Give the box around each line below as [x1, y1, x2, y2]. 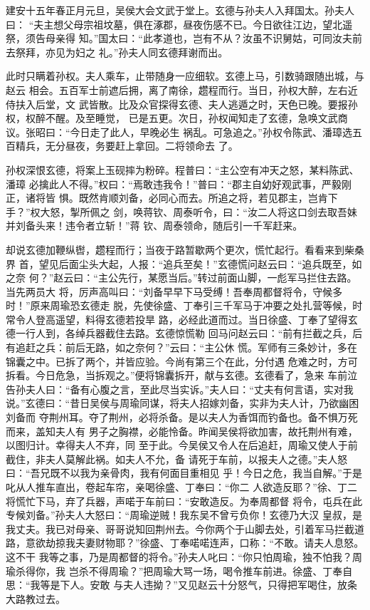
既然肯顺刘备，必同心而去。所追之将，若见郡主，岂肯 [78, 190, 328, 205]
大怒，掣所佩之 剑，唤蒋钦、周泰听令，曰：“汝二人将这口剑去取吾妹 [40, 204, 357, 219]
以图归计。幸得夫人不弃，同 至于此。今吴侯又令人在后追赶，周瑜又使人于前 [6, 438, 358, 453]
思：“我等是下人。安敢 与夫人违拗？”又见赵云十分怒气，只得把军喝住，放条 [6, 577, 357, 592]
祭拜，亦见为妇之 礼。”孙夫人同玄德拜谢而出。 [15, 44, 228, 59]
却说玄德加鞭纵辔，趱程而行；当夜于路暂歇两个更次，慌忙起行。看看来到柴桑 [6, 242, 364, 257]
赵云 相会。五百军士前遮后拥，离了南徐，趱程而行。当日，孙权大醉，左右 [6, 82, 348, 97]
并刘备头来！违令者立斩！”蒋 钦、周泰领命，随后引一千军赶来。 [6, 218, 303, 233]
